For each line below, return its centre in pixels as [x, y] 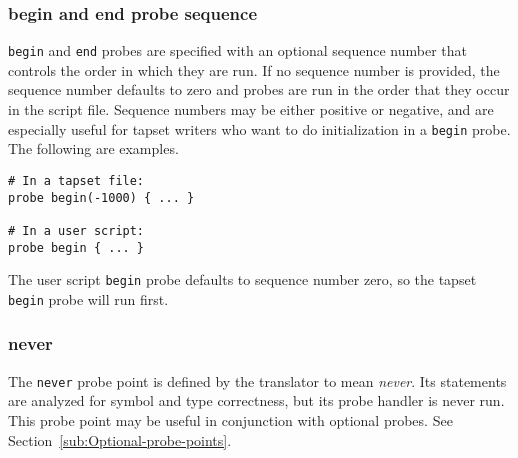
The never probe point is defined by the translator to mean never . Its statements [257, 380]
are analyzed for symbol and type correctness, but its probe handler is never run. [256, 400]
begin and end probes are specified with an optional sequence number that [237, 50]
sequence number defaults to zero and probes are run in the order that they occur [259, 89]
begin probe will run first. [88, 298]
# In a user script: [76, 230]
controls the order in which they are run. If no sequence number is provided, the [254, 69]
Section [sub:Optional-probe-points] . [120, 439]
